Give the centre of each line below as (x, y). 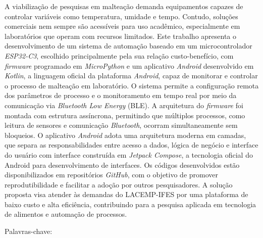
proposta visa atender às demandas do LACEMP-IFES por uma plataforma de (126, 194)
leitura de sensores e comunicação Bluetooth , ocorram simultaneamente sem (121, 125)
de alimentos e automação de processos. (66, 214)
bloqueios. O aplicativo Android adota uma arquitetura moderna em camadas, (125, 135)
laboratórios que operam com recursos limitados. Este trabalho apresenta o (121, 36)
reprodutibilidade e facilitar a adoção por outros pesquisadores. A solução (119, 184)
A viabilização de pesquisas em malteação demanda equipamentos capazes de (124, 6)
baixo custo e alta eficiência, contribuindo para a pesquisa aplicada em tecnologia (130, 204)
